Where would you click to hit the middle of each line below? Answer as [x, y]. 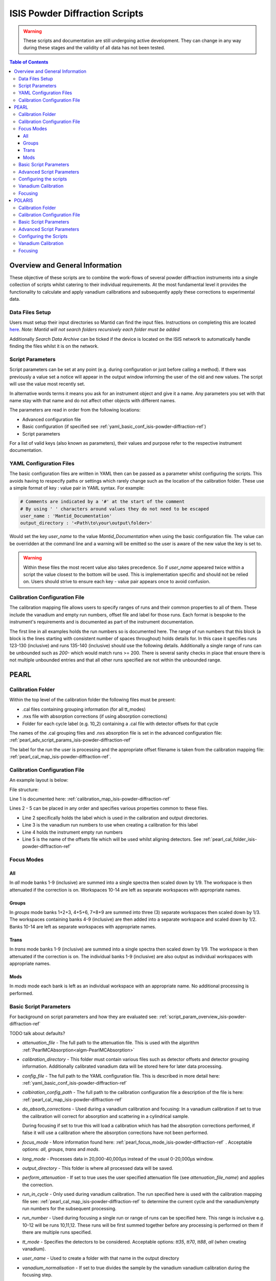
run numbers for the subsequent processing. [70, 1208]
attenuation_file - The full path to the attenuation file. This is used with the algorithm [111, 1043]
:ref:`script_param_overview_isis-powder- [203, 1017]
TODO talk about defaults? [37, 1033]
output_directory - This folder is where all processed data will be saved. [98, 1168]
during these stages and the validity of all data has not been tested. [94, 48]
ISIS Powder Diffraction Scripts [76, 13]
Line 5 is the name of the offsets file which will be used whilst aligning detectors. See [112, 839]
